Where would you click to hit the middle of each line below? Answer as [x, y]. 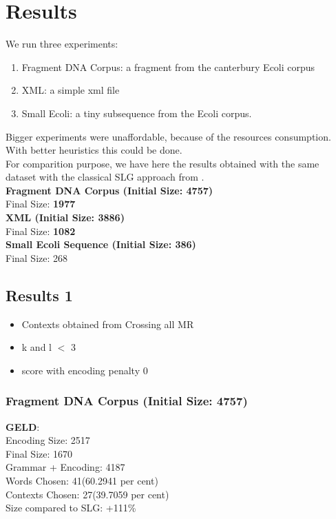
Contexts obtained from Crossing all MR [108, 324]
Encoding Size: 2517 [48, 440]
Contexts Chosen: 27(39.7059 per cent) [87, 494]
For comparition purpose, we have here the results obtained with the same [162, 163]
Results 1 [39, 295]
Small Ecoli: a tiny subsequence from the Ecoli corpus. [137, 113]
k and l [36, 347]
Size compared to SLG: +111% [71, 508]
